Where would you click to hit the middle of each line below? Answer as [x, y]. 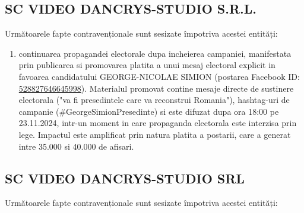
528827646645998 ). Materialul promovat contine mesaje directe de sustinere [156, 88]
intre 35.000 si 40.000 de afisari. [76, 146]
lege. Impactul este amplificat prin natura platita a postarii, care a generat [155, 134]
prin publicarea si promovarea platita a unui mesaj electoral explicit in [147, 65]
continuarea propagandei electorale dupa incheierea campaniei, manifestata [155, 53]
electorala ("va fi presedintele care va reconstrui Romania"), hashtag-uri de [154, 100]
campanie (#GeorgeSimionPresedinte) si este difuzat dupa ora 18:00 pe [149, 111]
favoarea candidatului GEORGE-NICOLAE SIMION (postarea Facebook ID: [159, 76]
